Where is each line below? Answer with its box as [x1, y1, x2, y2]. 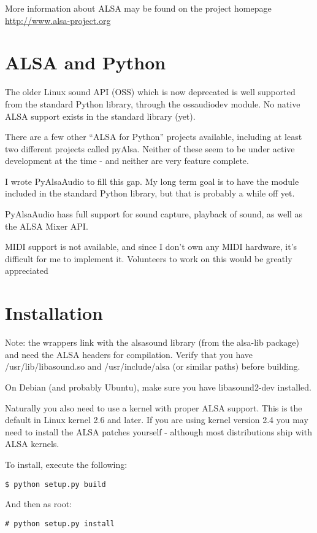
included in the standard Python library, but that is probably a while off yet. [5, 187, 295, 200]
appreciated [5, 264, 48, 277]
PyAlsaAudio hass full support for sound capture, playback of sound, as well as [5, 208, 303, 220]
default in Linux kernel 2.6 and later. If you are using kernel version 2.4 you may [5, 413, 308, 426]
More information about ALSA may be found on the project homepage [5, 2, 272, 14]
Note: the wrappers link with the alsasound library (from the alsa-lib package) [5, 336, 300, 349]
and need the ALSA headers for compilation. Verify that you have [5, 348, 253, 360]
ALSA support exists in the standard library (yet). [5, 109, 196, 122]
